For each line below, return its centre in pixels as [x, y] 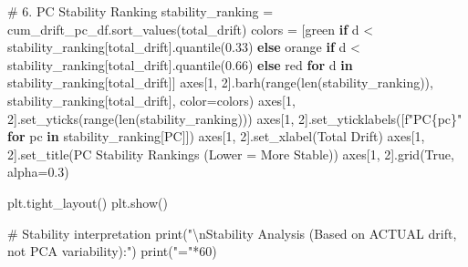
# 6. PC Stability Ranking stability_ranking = [140, 11]
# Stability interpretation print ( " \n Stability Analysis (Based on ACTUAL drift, [232, 233]
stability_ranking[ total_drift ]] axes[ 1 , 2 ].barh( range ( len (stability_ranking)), [220, 82]
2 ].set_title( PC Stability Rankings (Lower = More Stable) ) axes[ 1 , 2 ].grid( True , [231, 154]
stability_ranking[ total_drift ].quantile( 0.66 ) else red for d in [180, 64]
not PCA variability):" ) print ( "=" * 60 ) [112, 251]
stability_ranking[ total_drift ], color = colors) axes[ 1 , [151, 100]
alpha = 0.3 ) [38, 172]
